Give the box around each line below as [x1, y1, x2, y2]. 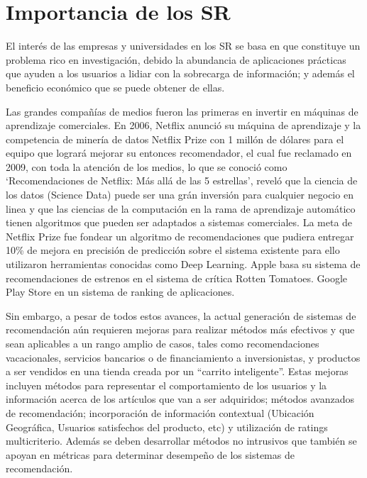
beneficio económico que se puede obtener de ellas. [6, 79, 225, 94]
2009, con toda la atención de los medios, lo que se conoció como [6, 159, 287, 174]
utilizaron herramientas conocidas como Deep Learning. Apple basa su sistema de [6, 257, 361, 272]
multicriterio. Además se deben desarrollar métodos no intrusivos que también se [6, 433, 357, 448]
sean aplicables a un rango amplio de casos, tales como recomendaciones [6, 336, 319, 350]
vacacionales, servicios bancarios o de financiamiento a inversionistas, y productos [6, 350, 361, 365]
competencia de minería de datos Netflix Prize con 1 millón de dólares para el [6, 131, 344, 146]
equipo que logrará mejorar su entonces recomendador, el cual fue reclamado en [6, 145, 352, 160]
